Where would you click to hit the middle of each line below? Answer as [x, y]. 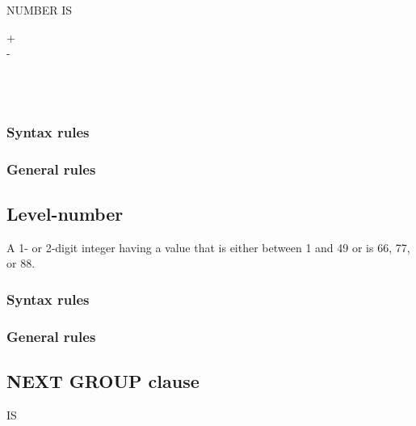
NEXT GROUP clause [103, 381]
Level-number [65, 214]
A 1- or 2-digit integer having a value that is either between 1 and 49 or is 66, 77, [208, 247]
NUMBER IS [40, 10]
